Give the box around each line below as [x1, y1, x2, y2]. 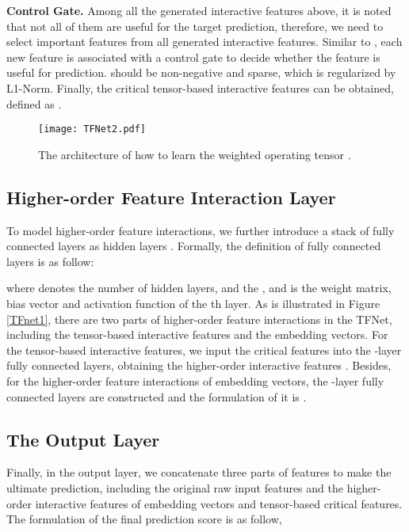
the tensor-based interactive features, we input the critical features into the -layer [6, 341, 402, 358]
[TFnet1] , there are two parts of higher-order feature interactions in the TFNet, [6, 310, 392, 327]
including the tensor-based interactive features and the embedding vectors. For [6, 326, 388, 343]
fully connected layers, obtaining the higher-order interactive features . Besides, [6, 357, 392, 374]
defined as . [6, 95, 62, 112]
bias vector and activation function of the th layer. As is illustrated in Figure [6, 294, 380, 311]
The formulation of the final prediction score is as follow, [6, 511, 282, 527]
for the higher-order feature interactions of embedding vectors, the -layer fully [6, 372, 384, 389]
